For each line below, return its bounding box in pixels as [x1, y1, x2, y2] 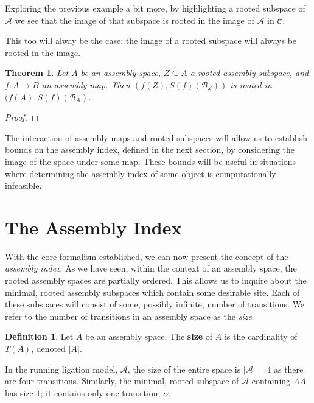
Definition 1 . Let [5, 330, 74, 343]
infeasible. [5, 179, 42, 192]
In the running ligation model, [5, 362, 118, 375]
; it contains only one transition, [40, 386, 161, 399]
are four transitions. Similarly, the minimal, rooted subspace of [5, 374, 239, 387]
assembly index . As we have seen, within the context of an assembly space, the [5, 262, 297, 275]
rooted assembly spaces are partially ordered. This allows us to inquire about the [5, 274, 307, 287]
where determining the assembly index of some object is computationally [5, 167, 276, 180]
